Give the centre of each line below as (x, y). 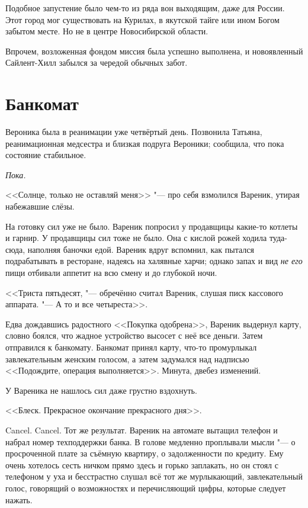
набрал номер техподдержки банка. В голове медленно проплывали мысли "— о (150, 441)
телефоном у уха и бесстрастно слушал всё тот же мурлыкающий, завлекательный (154, 476)
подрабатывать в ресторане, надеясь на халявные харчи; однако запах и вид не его (154, 261)
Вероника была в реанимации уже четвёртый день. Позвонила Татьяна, (134, 132)
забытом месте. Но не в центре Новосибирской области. (107, 31)
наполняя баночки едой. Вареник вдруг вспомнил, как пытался (141, 249)
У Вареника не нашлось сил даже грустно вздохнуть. (101, 390)
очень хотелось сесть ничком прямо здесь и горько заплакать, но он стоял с (142, 464)
